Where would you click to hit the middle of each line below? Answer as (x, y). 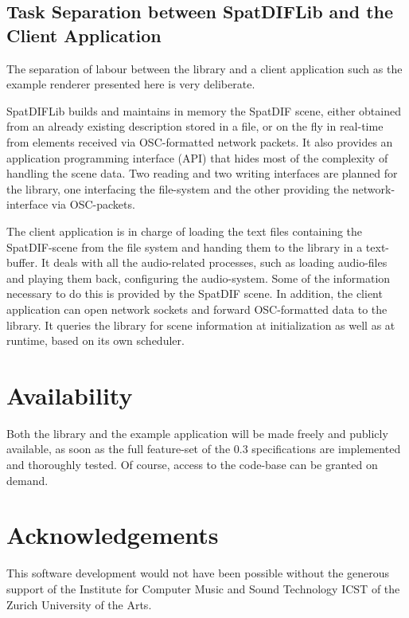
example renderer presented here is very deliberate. (131, 84)
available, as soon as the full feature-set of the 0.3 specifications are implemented (204, 449)
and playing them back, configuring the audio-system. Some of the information (199, 278)
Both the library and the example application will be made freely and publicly (197, 433)
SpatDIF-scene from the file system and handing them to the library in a (185, 246)
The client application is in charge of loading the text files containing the (185, 231)
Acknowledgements (113, 535)
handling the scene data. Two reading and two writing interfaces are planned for (202, 173)
